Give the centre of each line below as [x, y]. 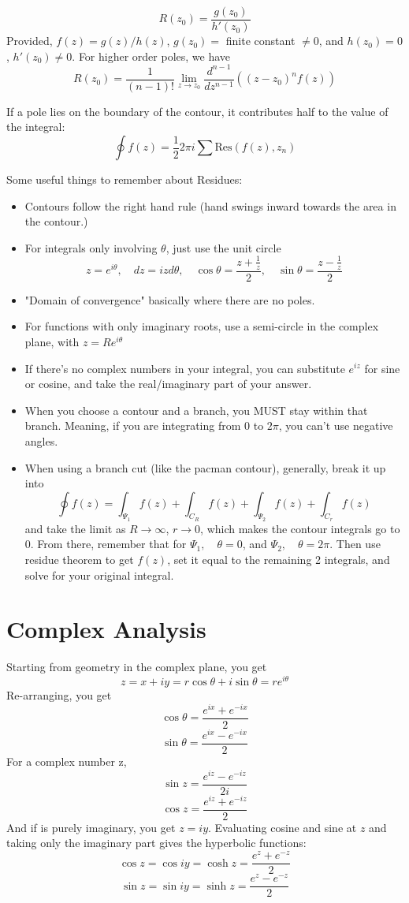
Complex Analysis [106, 629]
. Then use [355, 544]
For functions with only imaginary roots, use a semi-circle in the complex [202, 326]
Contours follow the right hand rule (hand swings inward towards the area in [210, 205]
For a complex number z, [67, 761]
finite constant [260, 41]
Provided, [30, 41]
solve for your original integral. [99, 575]
